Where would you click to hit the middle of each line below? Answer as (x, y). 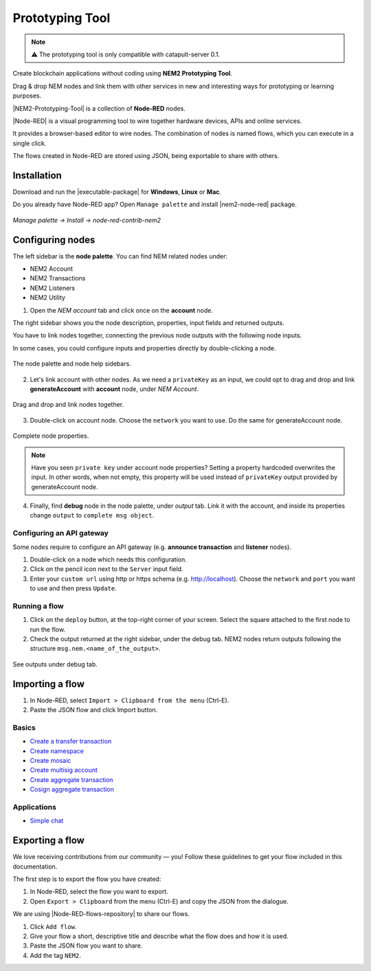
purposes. (27, 96)
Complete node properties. (51, 436)
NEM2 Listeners (53, 288)
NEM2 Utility (47, 298)
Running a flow (38, 606)
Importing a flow (49, 684)
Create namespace (57, 751)
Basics (24, 727)
